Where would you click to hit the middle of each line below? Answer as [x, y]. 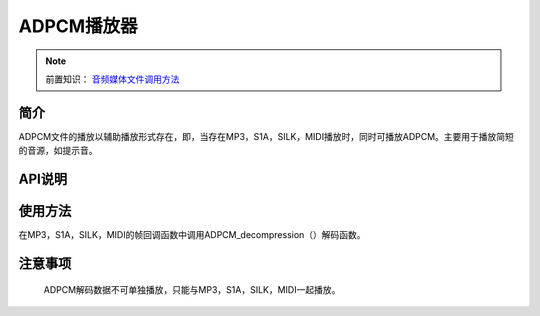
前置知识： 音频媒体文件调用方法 [112, 79]
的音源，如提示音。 [58, 151]
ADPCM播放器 [78, 26]
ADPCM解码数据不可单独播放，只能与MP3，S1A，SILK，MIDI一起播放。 [192, 289]
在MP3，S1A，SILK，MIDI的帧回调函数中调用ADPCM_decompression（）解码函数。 [192, 235]
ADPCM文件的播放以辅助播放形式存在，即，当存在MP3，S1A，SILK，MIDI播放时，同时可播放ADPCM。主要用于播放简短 [266, 136]
